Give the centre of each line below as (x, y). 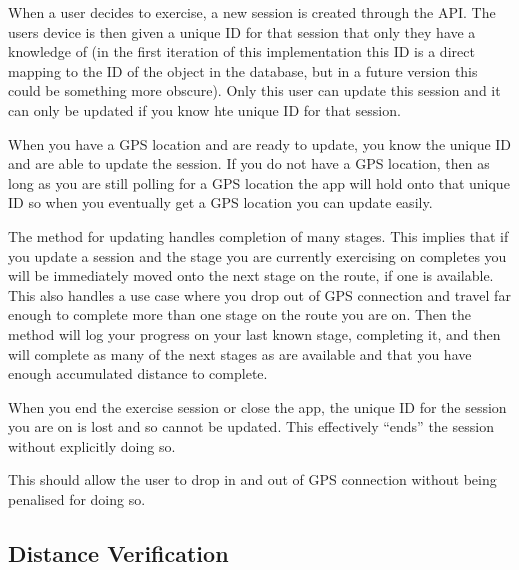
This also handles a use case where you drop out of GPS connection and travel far (259, 294)
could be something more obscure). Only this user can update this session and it (254, 90)
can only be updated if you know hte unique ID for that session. (204, 109)
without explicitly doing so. (92, 445)
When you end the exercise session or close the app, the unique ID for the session (257, 406)
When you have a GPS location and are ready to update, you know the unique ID (260, 143)
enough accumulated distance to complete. (138, 373)
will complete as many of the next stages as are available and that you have (240, 353)
